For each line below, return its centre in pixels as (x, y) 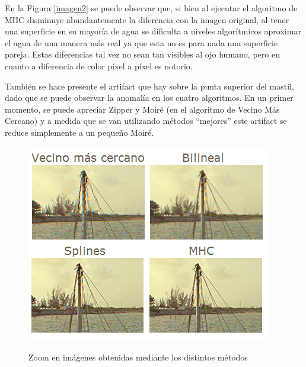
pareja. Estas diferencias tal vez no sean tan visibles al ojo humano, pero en (142, 54)
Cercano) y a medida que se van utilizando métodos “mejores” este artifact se (146, 121)
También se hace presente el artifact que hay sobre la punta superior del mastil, (149, 86)
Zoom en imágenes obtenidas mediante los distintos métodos (138, 357)
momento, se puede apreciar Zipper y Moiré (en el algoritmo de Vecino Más (142, 109)
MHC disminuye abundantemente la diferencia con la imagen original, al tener (147, 19)
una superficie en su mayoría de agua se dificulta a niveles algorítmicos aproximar (153, 31)
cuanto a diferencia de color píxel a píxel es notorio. (99, 66)
